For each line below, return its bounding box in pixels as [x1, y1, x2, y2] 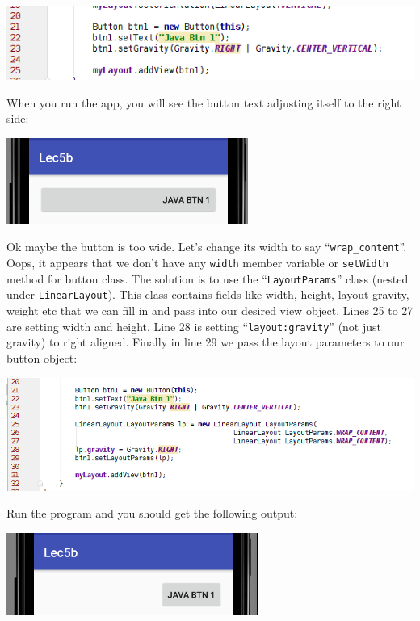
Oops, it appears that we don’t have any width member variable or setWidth [6, 254, 388, 271]
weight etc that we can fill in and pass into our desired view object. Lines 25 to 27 [6, 302, 414, 319]
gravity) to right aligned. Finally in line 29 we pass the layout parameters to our [6, 334, 405, 350]
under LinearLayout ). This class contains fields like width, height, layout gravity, [6, 286, 409, 303]
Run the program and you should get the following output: [6, 505, 298, 522]
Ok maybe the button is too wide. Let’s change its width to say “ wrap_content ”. [6, 238, 407, 255]
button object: [6, 349, 78, 366]
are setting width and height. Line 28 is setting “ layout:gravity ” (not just [6, 317, 381, 334]
